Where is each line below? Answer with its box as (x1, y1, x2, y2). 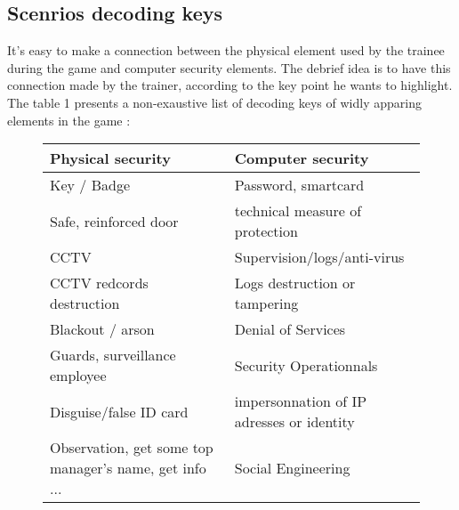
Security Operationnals (234, 354, 378, 376)
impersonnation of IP (234, 391, 367, 412)
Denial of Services (234, 319, 346, 340)
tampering (234, 293, 299, 314)
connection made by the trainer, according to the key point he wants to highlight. (7, 76, 453, 94)
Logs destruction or (234, 272, 356, 294)
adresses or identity (234, 411, 355, 433)
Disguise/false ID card (50, 401, 189, 422)
